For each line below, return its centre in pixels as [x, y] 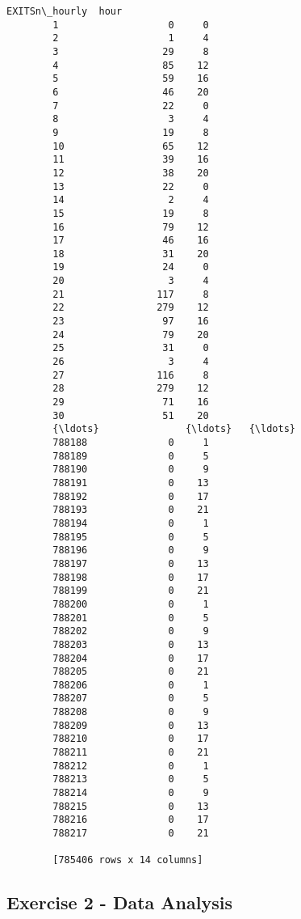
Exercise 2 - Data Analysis [119, 902]
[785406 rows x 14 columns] [128, 860]
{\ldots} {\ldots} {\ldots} [174, 429]
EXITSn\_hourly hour [65, 11]
